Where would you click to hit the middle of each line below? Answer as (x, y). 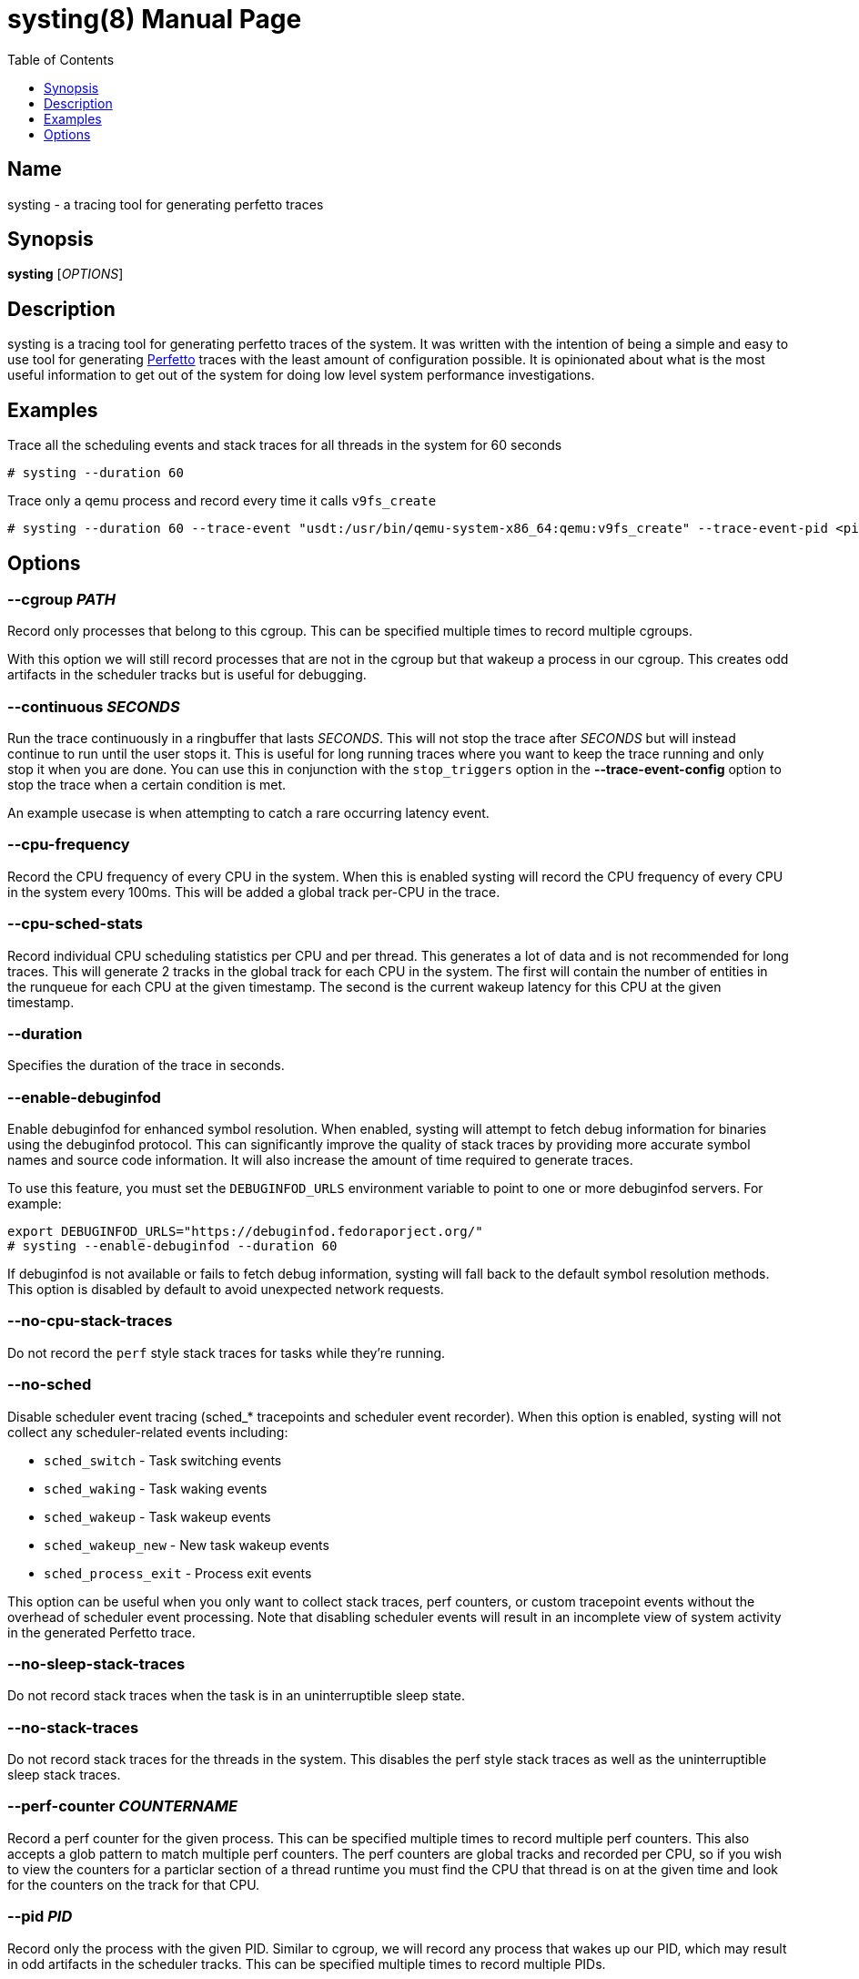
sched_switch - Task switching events (163, 1460)
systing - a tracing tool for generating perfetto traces (166, 204)
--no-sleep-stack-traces (96, 1663)
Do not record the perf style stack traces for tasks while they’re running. (227, 1352)
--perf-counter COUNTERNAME (123, 1806)
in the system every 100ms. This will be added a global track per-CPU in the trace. (254, 892)
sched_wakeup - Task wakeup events (157, 1516)
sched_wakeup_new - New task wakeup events (187, 1545)
